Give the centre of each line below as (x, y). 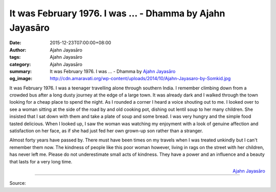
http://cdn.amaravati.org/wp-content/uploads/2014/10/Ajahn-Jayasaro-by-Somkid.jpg (140, 79)
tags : (15, 57)
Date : (15, 43)
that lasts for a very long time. (41, 161)
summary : (21, 71)
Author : (18, 50)
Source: (18, 183)
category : (20, 64)
